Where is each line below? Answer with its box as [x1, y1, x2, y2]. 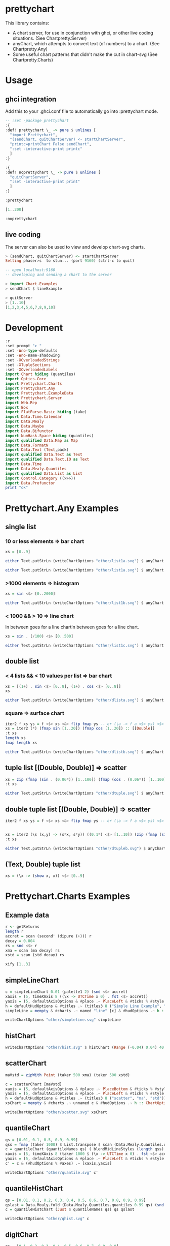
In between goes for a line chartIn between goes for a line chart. [5, 624, 139, 630]
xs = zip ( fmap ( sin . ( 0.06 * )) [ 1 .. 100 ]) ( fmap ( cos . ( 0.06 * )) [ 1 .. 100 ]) [5, 777, 168, 782]
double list [5, 657, 39, 666]
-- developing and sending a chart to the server [5, 272, 112, 278]
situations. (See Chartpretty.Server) [12, 35, 87, 41]
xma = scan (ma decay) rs [5, 948, 60, 953]
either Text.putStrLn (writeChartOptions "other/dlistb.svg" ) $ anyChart [5, 749, 164, 754]
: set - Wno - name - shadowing [5, 353, 60, 358]
